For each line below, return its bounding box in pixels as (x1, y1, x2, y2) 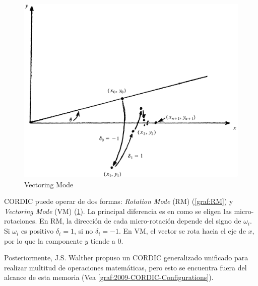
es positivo (21, 226, 54, 236)
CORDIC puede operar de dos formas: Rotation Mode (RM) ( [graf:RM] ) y (4, 196, 233, 206)
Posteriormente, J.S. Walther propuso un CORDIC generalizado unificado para (4, 252, 248, 263)
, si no (74, 226, 93, 236)
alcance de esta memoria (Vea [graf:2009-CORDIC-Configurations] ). (4, 272, 214, 282)
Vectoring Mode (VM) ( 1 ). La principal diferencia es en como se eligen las (4, 205, 232, 216)
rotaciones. (4, 216, 37, 226)
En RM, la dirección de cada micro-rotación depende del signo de (39, 216, 241, 226)
